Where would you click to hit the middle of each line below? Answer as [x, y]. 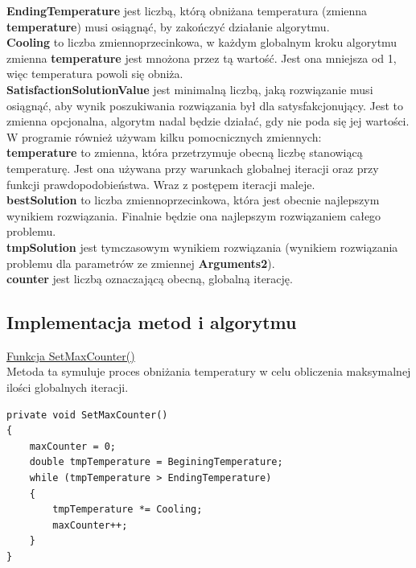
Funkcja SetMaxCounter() [71, 355]
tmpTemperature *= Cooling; [128, 510]
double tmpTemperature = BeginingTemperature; [156, 462]
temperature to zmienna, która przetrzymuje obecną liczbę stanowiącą [185, 152]
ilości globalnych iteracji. [68, 387]
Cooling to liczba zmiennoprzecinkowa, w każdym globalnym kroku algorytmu [202, 42]
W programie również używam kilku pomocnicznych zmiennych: [164, 136]
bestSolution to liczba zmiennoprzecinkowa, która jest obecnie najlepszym [193, 200]
